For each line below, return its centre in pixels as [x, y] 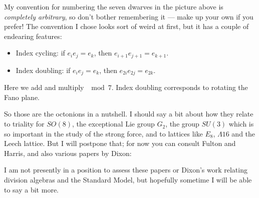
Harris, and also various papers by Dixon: [68, 153]
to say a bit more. [31, 189]
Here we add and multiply [44, 87]
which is [241, 124]
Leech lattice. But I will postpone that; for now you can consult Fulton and [120, 143]
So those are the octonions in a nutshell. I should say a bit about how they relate [129, 114]
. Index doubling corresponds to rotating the [180, 87]
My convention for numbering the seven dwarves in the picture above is [114, 6]
